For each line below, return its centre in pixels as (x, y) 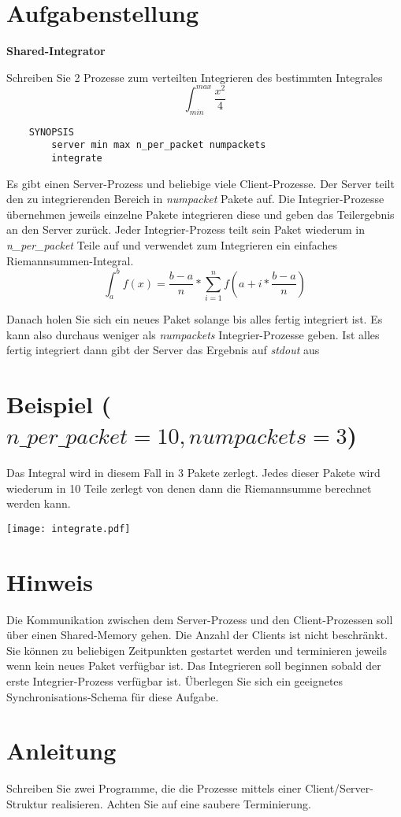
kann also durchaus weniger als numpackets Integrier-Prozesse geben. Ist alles (193, 334)
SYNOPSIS (51, 132)
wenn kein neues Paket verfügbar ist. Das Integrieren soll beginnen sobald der (194, 665)
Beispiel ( (59, 403)
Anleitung (61, 750)
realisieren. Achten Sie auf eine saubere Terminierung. (182, 803)
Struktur (27, 803)
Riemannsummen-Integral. (70, 260)
